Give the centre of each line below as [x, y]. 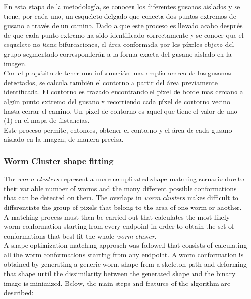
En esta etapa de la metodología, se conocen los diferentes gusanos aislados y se [122, 6]
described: [19, 292]
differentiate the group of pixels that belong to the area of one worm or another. [123, 207]
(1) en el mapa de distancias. [47, 120]
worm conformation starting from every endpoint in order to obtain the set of [119, 226]
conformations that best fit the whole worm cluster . [80, 235]
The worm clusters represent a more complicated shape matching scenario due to [124, 179]
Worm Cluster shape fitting [59, 160]
